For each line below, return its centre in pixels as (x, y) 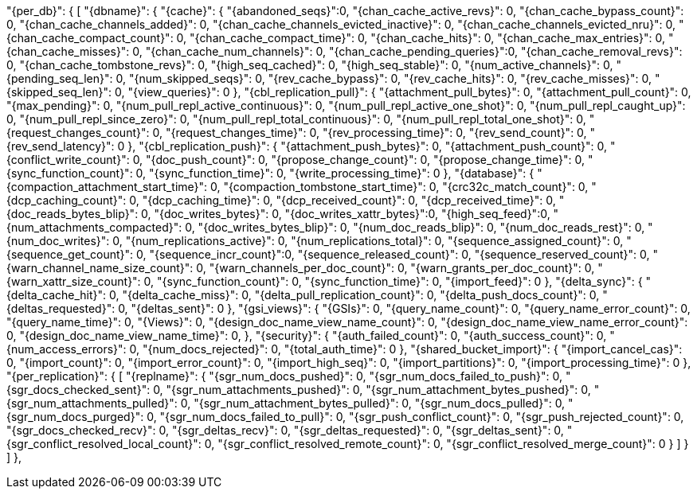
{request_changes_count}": (78, 133)
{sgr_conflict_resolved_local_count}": (104, 444)
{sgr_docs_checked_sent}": (78, 390)
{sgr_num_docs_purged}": (75, 417)
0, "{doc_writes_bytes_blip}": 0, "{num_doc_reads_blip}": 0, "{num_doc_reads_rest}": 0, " (419, 227)
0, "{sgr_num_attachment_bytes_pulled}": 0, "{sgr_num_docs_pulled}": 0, (373, 403)
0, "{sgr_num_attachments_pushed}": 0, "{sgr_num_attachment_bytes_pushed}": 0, (372, 390)
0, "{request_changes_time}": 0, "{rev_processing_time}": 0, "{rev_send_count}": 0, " (374, 133)
